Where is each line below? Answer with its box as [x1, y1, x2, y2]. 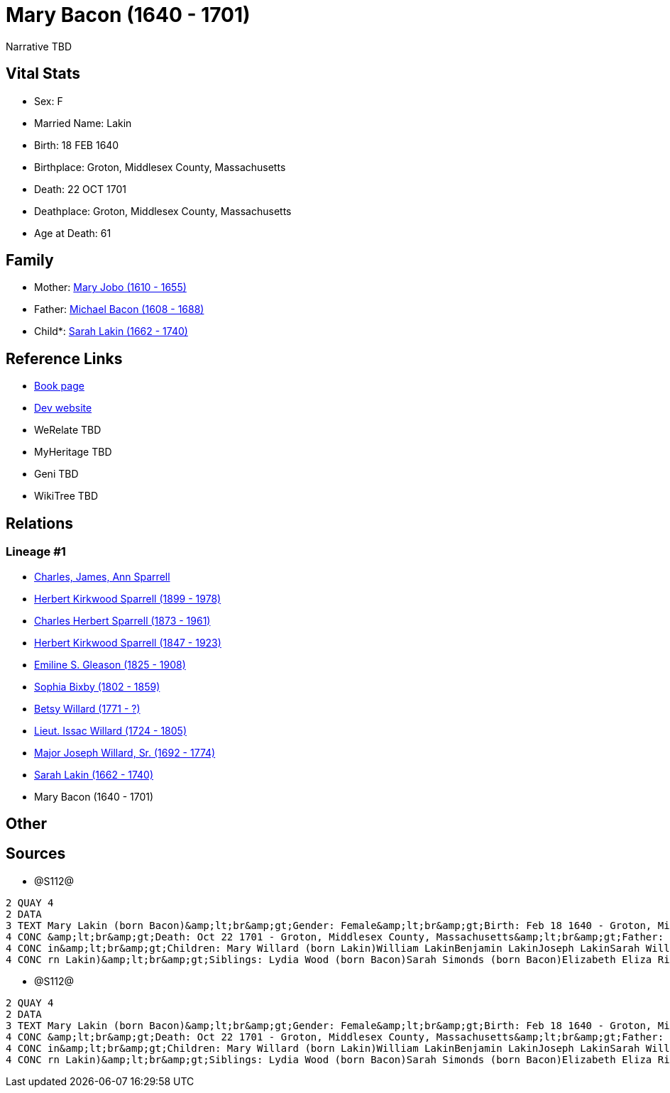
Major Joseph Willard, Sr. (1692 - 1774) [34, 746, 216, 759]
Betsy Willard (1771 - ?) [34, 702, 141, 715]
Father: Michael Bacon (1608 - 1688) [34, 303, 204, 316]
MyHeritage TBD [34, 446, 112, 458]
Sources [6, 845, 66, 863]
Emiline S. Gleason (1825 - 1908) [34, 658, 186, 671]
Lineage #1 [6, 544, 66, 559]
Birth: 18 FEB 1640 [34, 138, 119, 151]
